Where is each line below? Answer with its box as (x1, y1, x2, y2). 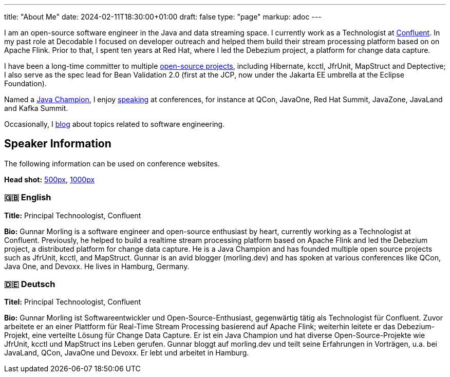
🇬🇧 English (4, 192, 51, 203)
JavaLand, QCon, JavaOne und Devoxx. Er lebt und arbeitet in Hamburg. (4, 348, 249, 357)
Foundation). (4, 79, 47, 88)
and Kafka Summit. (4, 104, 68, 112)
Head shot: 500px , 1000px (4, 175, 95, 184)
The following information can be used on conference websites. (4, 159, 220, 168)
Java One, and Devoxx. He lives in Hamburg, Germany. (4, 261, 190, 271)
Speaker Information (4, 137, 111, 150)
